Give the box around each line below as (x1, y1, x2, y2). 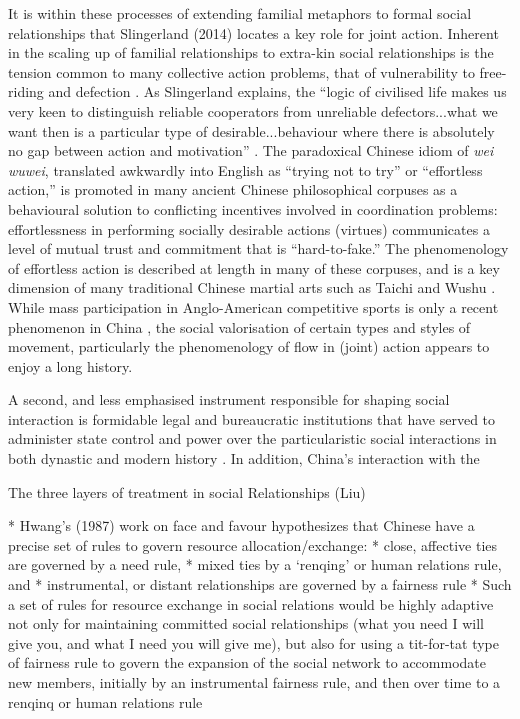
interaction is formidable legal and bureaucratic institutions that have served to (8, 408, 496, 429)
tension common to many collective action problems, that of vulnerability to (8, 61, 475, 82)
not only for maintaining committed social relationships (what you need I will (8, 613, 484, 634)
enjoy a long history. (8, 355, 133, 376)
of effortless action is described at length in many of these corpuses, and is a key (8, 257, 500, 278)
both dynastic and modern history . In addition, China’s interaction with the (8, 448, 480, 469)
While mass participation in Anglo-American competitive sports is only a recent (8, 296, 499, 317)
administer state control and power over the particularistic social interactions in (8, 428, 497, 449)
